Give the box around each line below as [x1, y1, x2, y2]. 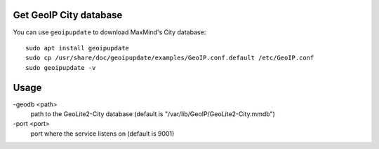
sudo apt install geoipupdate [25, 44, 130, 52]
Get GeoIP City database [13, 9, 123, 21]
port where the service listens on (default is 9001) [30, 129, 175, 138]
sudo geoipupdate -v [25, 64, 96, 71]
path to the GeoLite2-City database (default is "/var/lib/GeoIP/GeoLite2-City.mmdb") [30, 109, 275, 118]
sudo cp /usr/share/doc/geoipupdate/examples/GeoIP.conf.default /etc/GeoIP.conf [25, 54, 314, 62]
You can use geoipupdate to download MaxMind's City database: [13, 28, 206, 36]
